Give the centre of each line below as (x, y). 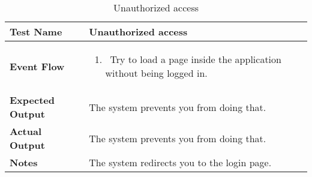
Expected (32, 100)
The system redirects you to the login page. (180, 162)
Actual (25, 131)
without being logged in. (156, 73)
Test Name (36, 31)
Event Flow (37, 66)
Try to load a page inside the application (196, 59)
